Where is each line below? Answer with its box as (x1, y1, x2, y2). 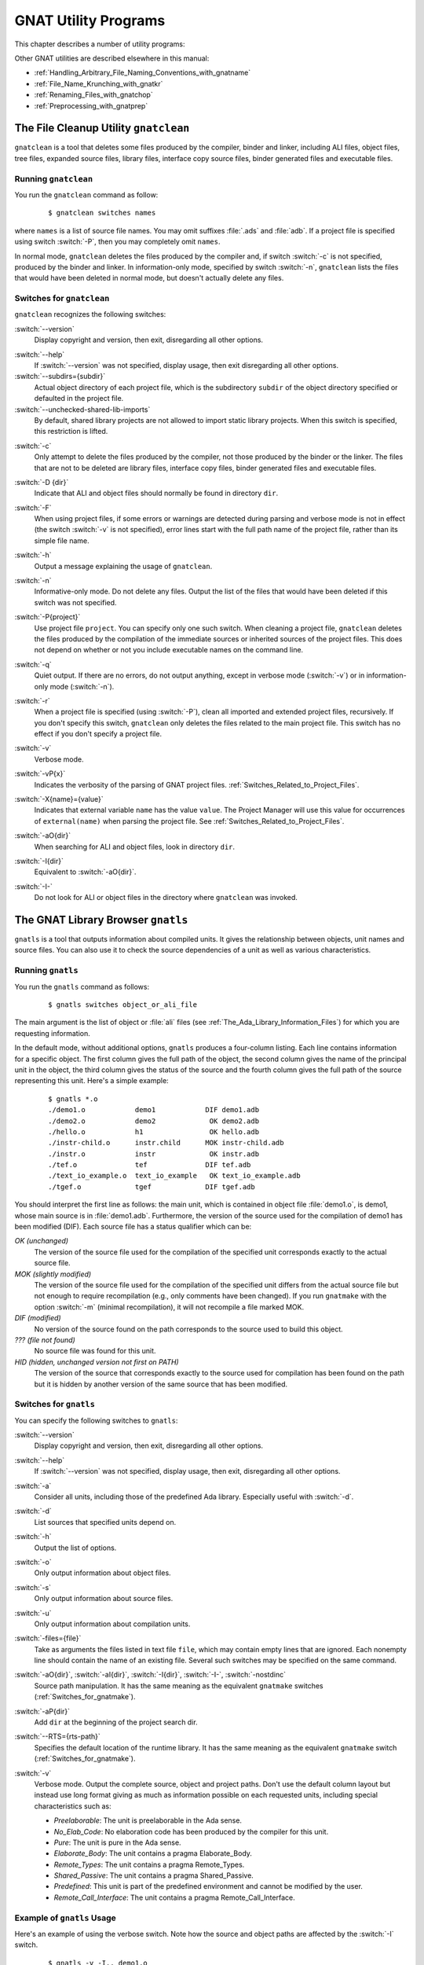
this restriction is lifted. (34, 427, 108, 436)
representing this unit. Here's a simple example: (14, 1076, 169, 1085)
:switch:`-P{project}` (14, 612, 81, 622)
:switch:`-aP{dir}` (14, 1706, 71, 1716)
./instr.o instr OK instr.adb (48, 1149, 259, 1159)
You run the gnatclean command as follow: (14, 189, 159, 200)
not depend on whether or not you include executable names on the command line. (34, 645, 304, 655)
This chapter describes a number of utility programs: (14, 39, 185, 49)
